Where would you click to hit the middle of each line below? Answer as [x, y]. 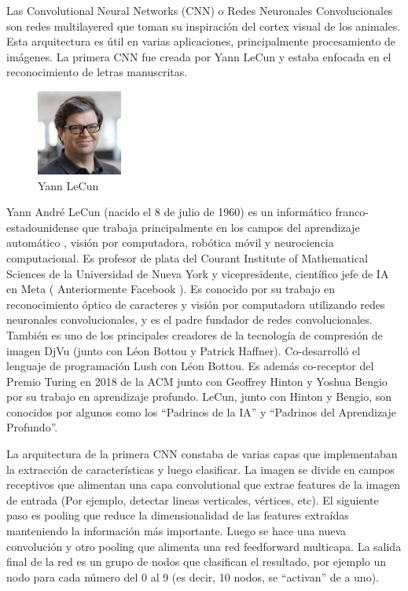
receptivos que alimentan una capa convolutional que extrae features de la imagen [204, 485]
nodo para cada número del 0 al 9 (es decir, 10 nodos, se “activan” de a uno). [193, 576]
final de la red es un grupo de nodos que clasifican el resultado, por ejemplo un [197, 562]
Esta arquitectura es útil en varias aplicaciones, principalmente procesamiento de [201, 41]
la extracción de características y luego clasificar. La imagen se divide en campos [200, 469]
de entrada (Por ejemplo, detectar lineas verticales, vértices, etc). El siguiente [193, 499]
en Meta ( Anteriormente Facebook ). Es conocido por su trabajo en [171, 289]
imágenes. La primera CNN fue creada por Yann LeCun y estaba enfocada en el [199, 56]
